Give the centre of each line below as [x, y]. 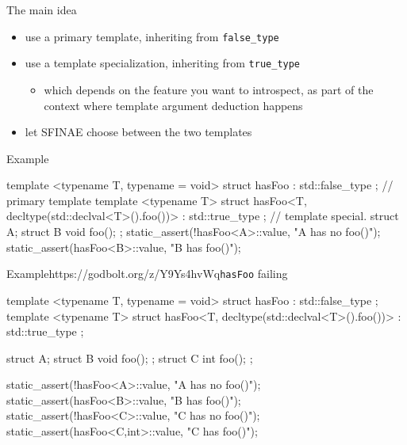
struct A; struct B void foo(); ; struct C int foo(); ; [130, 358]
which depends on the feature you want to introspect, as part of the [209, 89]
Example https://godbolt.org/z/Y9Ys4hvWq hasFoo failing [147, 274]
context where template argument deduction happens [173, 105]
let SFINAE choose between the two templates [138, 132]
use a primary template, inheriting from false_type [152, 36]
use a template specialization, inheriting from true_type [163, 63]
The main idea [42, 10]
